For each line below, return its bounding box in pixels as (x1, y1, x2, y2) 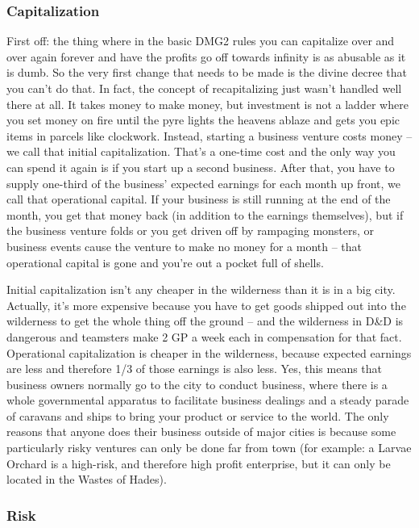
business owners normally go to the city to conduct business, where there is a (6, 375, 388, 392)
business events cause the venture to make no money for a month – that (6, 237, 363, 254)
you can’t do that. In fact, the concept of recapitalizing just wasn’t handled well (6, 80, 402, 96)
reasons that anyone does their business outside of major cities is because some (6, 423, 396, 440)
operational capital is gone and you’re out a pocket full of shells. (6, 254, 324, 270)
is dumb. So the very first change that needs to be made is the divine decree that (6, 64, 407, 81)
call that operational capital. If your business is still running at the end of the (6, 191, 391, 207)
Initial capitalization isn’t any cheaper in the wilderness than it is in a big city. (6, 281, 396, 298)
